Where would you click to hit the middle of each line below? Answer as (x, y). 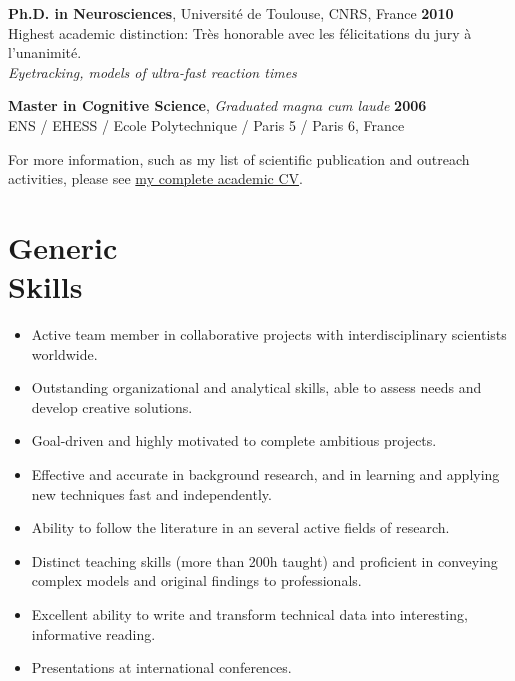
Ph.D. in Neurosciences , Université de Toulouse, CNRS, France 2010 (231, 13)
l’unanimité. (45, 52)
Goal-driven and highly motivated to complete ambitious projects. (234, 440)
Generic (63, 246)
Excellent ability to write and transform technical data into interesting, (249, 614)
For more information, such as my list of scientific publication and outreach (239, 158)
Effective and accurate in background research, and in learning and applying (265, 474)
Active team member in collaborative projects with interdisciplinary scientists (269, 334)
